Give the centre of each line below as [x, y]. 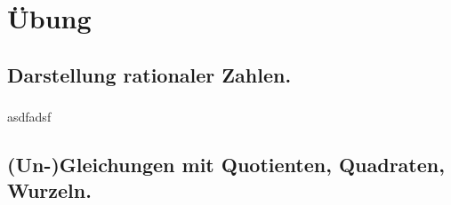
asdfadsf [29, 117]
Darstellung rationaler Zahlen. [149, 74]
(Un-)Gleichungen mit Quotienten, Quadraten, [226, 165]
